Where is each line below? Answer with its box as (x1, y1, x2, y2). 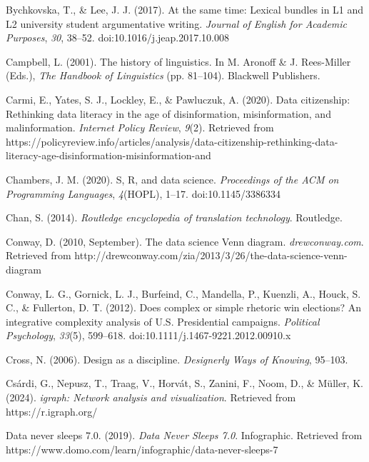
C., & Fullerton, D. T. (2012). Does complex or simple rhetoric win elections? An (6, 300, 361, 315)
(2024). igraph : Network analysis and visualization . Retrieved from (6, 390, 296, 405)
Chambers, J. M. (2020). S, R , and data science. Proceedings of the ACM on (6, 171, 339, 186)
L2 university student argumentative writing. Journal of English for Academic (6, 16, 348, 31)
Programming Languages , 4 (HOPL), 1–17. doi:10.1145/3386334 (6, 186, 281, 201)
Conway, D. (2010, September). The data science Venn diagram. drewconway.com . (6, 233, 364, 248)
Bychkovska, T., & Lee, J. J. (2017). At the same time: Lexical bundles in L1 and (6, 2, 364, 16)
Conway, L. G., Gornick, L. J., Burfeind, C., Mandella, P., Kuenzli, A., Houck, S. (6, 286, 361, 301)
